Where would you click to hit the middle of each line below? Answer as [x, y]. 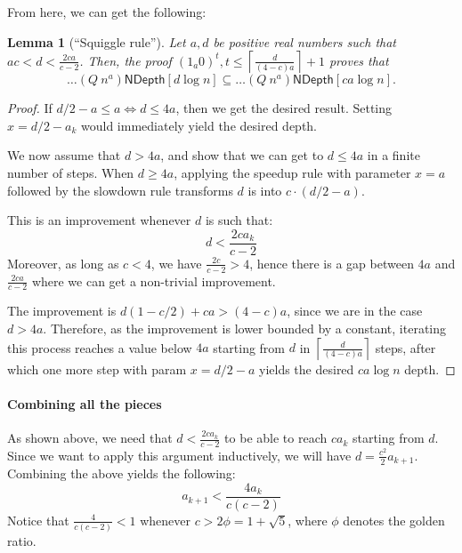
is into [265, 190]
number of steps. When [71, 172]
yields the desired [307, 369]
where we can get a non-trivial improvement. [154, 281]
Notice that [38, 520]
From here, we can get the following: [107, 12]
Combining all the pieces [85, 403]
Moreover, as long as [63, 263]
